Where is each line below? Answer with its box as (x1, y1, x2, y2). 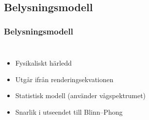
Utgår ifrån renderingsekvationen (15, 74, 114, 84)
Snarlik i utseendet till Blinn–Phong (15, 106, 123, 117)
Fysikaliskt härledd (15, 58, 72, 68)
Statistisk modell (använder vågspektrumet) (15, 90, 146, 101)
